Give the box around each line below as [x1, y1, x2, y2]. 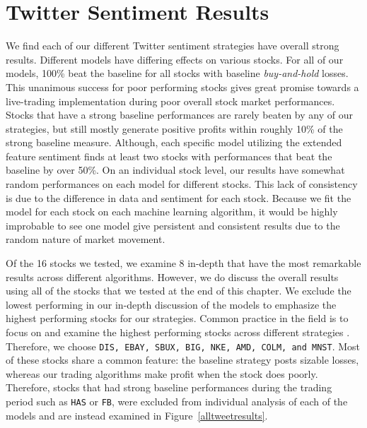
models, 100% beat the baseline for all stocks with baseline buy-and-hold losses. [6, 66, 349, 81]
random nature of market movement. [6, 232, 165, 246]
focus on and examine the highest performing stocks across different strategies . [6, 325, 350, 339]
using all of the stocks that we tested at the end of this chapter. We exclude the [6, 283, 351, 298]
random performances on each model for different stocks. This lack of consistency [6, 177, 358, 191]
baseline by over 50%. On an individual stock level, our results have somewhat [6, 162, 345, 177]
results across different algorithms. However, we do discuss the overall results [6, 269, 339, 284]
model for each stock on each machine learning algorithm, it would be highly [6, 204, 338, 219]
